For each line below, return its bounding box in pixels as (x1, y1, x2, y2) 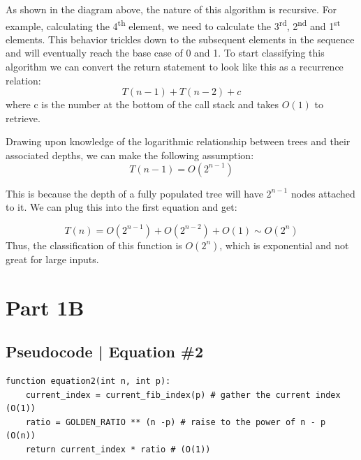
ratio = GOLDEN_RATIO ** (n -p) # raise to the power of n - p (25, 417, 326, 427)
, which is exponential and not (219, 237, 349, 252)
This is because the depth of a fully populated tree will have (6, 186, 263, 200)
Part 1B (6, 292, 84, 321)
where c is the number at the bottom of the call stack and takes (6, 97, 279, 112)
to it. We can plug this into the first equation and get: (6, 200, 237, 214)
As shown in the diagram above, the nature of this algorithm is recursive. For (6, 2, 337, 16)
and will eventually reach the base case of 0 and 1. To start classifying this (6, 45, 325, 60)
